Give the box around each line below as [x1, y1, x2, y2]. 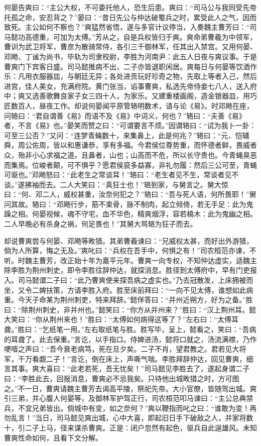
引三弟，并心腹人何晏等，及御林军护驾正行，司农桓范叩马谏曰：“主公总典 [4, 393, 246, 403]
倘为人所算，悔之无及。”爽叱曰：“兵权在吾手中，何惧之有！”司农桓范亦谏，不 [4, 245, 256, 256]
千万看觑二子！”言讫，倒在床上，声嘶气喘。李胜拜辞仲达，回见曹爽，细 [18, 353, 253, 364]
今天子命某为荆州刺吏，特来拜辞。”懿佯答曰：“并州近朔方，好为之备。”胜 [18, 294, 253, 305]
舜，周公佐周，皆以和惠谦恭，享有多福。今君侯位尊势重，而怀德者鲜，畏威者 [4, 140, 257, 150]
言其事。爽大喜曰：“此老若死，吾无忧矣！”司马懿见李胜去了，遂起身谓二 [4, 363, 243, 374]
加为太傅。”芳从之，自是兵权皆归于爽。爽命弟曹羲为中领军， [60, 31, 257, 42]
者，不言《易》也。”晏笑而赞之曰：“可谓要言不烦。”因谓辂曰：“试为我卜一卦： [4, 120, 256, 131]
